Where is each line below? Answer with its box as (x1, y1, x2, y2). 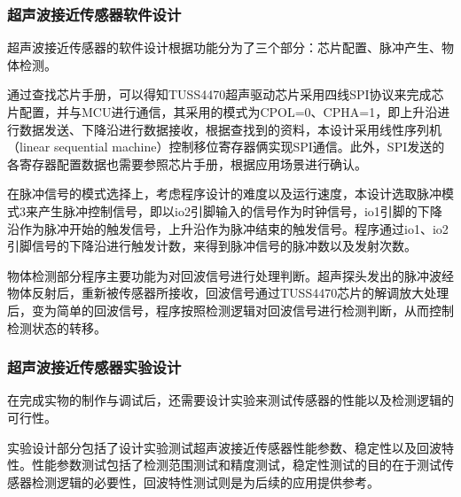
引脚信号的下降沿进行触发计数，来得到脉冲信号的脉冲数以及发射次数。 (7, 237, 417, 255)
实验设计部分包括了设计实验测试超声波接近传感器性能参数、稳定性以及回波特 (7, 438, 454, 456)
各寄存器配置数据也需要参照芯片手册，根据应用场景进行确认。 (7, 154, 367, 173)
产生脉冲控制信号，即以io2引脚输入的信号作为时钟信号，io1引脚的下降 (37, 201, 442, 220)
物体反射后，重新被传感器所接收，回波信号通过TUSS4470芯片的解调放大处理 (7, 283, 449, 302)
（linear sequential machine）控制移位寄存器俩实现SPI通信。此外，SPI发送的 (7, 137, 445, 156)
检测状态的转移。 (7, 318, 106, 337)
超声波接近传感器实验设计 (7, 356, 182, 378)
